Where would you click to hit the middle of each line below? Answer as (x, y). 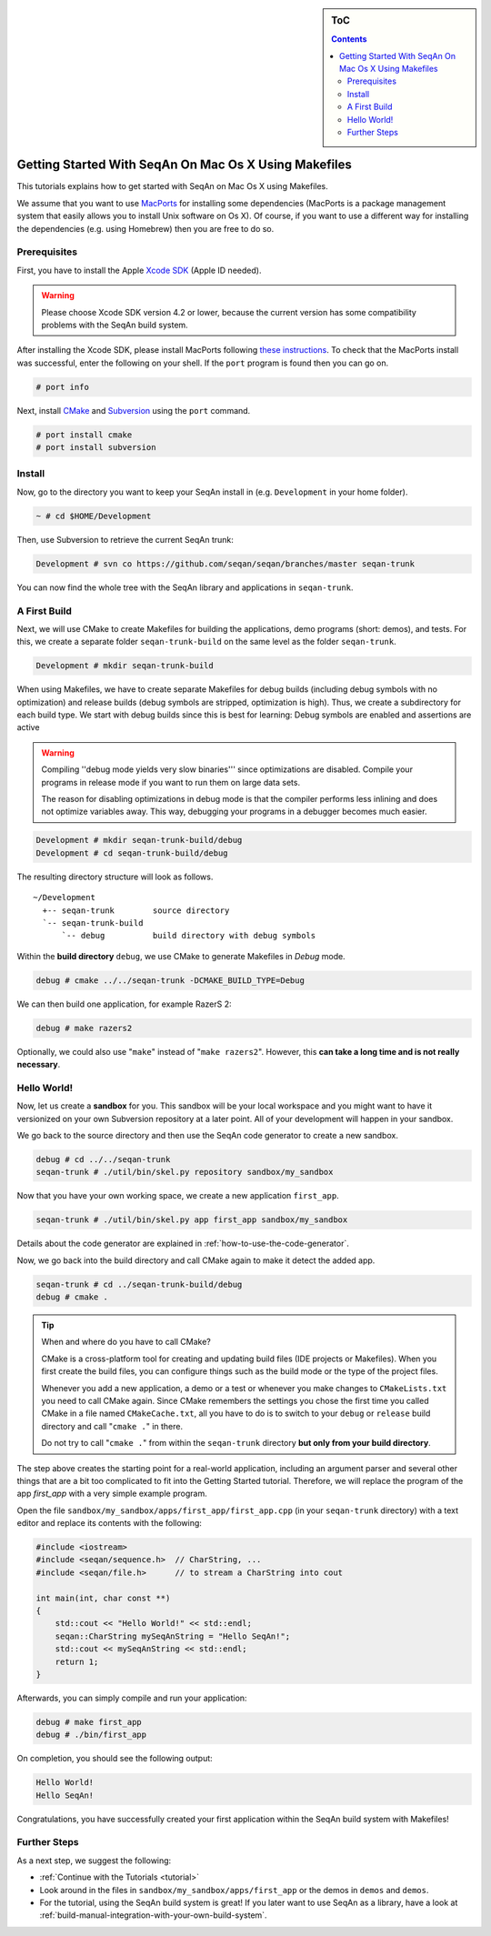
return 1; (77, 1661)
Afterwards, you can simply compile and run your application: (132, 1698)
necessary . (39, 1065)
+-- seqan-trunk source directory (136, 910)
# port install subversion (96, 447)
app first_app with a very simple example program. (112, 1494)
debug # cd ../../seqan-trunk (103, 1159)
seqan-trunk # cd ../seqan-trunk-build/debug (139, 1284)
